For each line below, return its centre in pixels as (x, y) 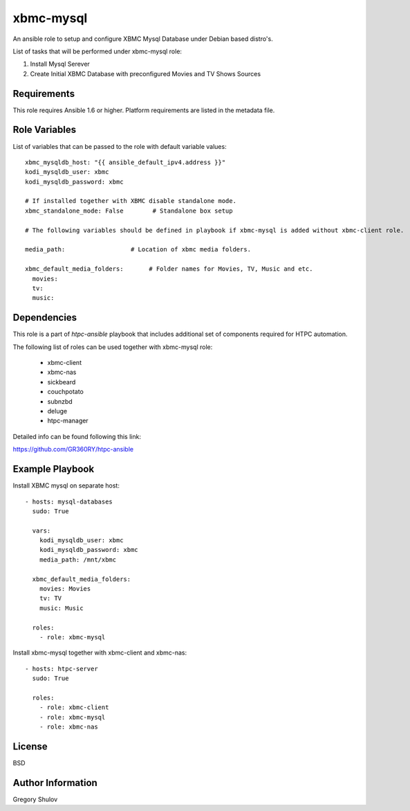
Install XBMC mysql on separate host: (66, 485)
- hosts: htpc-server (62, 669)
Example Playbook (54, 469)
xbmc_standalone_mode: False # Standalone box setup (129, 211)
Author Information (55, 783)
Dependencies (45, 318)
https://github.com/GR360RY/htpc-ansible (73, 449)
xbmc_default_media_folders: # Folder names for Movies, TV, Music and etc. (169, 269)
